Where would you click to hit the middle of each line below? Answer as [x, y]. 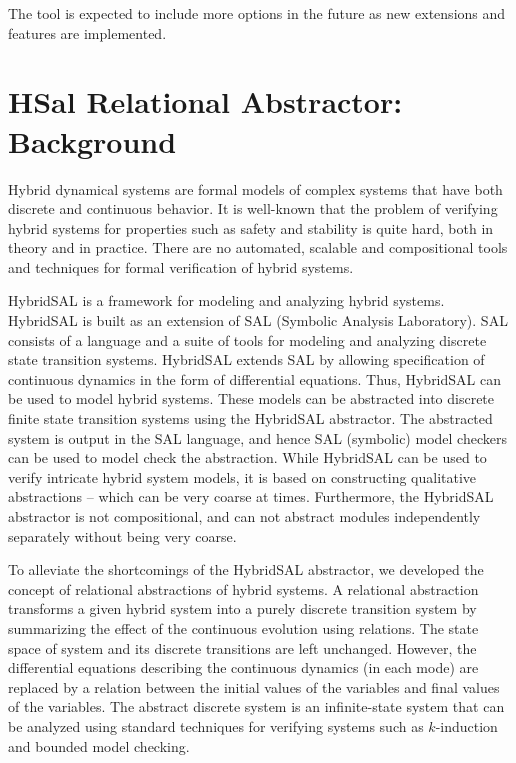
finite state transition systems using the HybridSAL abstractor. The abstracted [250, 418]
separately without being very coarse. [122, 535]
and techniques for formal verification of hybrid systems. [181, 266]
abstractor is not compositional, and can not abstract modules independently [244, 516]
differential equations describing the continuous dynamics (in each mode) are [243, 667]
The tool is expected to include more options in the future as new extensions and [257, 13]
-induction [466, 725]
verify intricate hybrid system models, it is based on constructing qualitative [242, 476]
